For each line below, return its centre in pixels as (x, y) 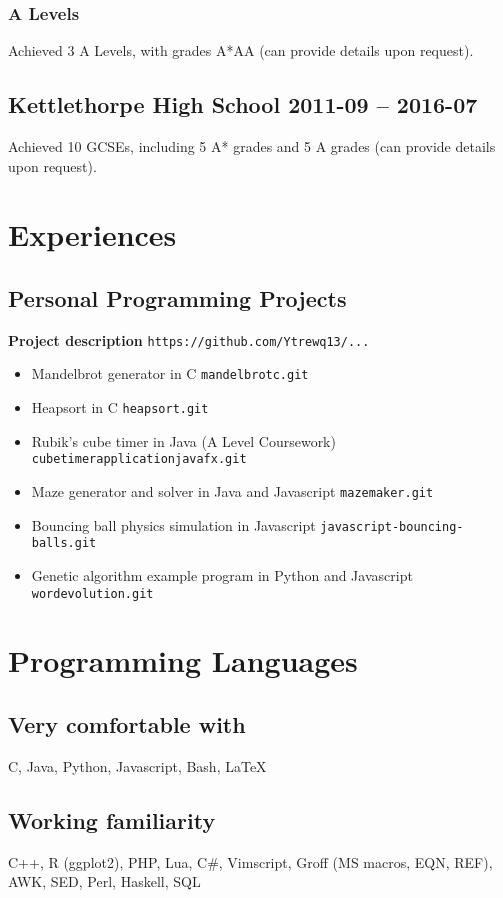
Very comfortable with (127, 723)
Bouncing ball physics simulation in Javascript (173, 524)
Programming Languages (183, 660)
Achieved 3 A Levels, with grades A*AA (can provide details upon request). (241, 50)
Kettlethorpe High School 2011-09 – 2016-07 (243, 104)
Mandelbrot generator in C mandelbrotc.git (170, 373)
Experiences (92, 234)
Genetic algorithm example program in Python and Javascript (222, 574)
